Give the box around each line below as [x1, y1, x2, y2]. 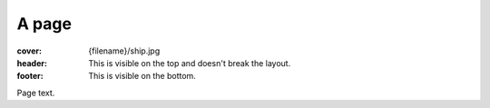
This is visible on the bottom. [88, 71, 197, 82]
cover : [16, 45, 43, 56]
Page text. [16, 87, 55, 98]
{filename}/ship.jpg [88, 45, 161, 56]
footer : [16, 71, 44, 82]
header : [16, 57, 47, 68]
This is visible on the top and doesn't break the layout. [88, 57, 291, 68]
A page [16, 14, 73, 34]
